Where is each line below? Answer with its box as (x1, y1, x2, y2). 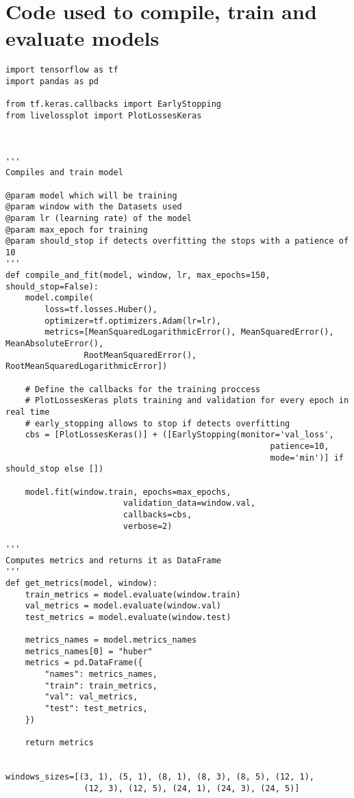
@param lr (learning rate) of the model (5, 213, 192, 223)
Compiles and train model (5, 168, 123, 178)
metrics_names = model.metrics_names (25, 635, 197, 645)
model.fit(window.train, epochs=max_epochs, (25, 487, 231, 497)
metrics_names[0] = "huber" (25, 646, 153, 656)
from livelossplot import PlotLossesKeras (5, 110, 202, 120)
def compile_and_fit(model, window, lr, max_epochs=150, (5, 270, 270, 281)
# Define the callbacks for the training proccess (25, 384, 261, 394)
